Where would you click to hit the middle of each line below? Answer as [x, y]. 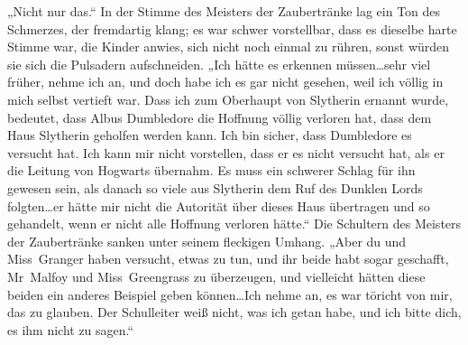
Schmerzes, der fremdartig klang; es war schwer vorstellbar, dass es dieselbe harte [232, 28]
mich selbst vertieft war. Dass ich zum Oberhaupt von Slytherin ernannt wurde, [228, 99]
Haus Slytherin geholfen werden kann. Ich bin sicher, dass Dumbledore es [210, 135]
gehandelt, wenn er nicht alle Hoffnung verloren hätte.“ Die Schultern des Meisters [234, 224]
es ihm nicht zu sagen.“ [71, 329]
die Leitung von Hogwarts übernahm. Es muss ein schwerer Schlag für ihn [211, 170]
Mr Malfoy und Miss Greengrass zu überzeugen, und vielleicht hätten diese [216, 276]
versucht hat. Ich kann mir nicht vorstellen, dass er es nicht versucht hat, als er [226, 152]
